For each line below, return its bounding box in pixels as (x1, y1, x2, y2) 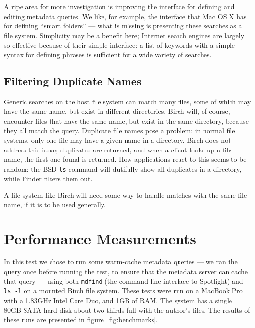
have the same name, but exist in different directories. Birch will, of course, (4, 106, 230, 116)
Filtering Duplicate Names (4, 73, 142, 88)
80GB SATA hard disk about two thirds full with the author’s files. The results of (4, 304, 250, 315)
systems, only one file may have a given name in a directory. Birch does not (4, 135, 231, 145)
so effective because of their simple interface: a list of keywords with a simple (4, 40, 235, 50)
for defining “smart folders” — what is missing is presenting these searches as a (4, 21, 242, 31)
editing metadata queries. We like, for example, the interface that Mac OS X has (4, 11, 247, 21)
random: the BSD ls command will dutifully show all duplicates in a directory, (4, 163, 242, 174)
